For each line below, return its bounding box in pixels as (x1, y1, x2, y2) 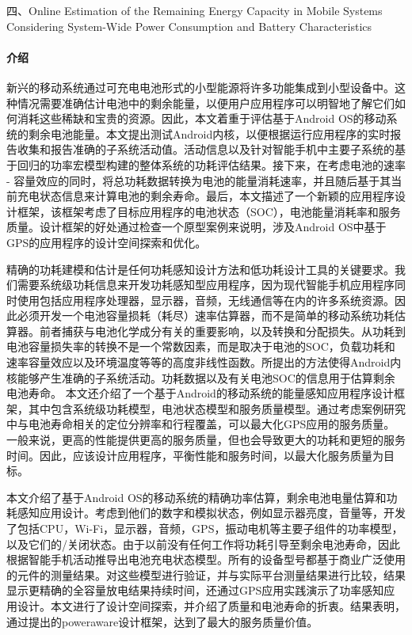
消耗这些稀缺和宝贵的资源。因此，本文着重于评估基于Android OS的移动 (17, 110, 387, 127)
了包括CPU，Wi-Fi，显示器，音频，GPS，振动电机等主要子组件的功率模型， (6, 520, 403, 537)
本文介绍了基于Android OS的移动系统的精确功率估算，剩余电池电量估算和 (6, 489, 387, 505)
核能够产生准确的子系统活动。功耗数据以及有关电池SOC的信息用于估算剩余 (6, 369, 395, 386)
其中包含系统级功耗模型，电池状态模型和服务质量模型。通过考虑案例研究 (28, 400, 406, 416)
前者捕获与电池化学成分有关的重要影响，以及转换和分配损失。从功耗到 (39, 322, 406, 339)
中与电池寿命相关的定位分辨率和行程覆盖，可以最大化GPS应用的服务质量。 (6, 416, 395, 432)
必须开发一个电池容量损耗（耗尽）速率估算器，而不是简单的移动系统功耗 (17, 307, 395, 324)
